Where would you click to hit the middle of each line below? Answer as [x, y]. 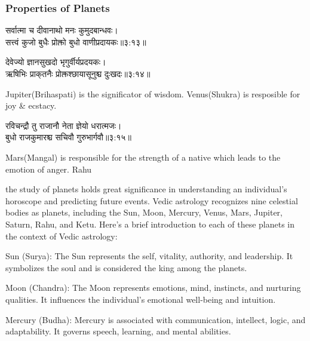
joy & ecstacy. [31, 105]
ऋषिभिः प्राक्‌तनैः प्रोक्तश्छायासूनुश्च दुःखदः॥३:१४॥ [78, 73]
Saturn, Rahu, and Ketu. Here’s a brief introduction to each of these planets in [150, 224]
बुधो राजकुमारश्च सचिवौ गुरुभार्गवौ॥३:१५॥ [68, 137]
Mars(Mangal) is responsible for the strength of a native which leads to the [143, 157]
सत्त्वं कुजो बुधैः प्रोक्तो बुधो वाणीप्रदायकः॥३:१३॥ [76, 42]
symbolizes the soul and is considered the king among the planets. [126, 267]
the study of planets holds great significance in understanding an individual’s [146, 189]
